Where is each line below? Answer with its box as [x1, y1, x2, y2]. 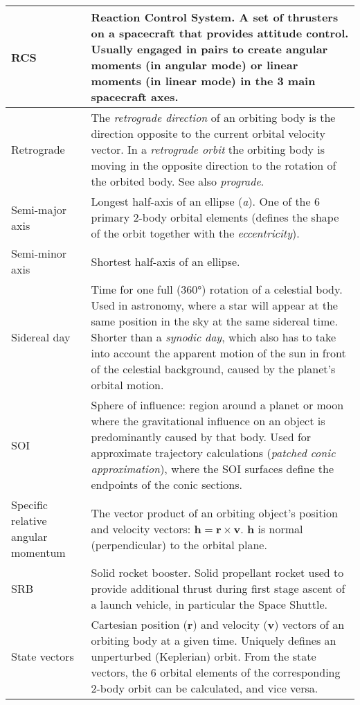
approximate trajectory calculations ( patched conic [91, 445, 336, 461]
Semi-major [11, 201, 67, 217]
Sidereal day [11, 329, 71, 345]
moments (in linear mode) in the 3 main [91, 73, 316, 89]
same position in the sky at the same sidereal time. [91, 313, 338, 329]
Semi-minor [11, 245, 67, 261]
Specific [11, 497, 48, 512]
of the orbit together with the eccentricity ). [91, 225, 300, 241]
